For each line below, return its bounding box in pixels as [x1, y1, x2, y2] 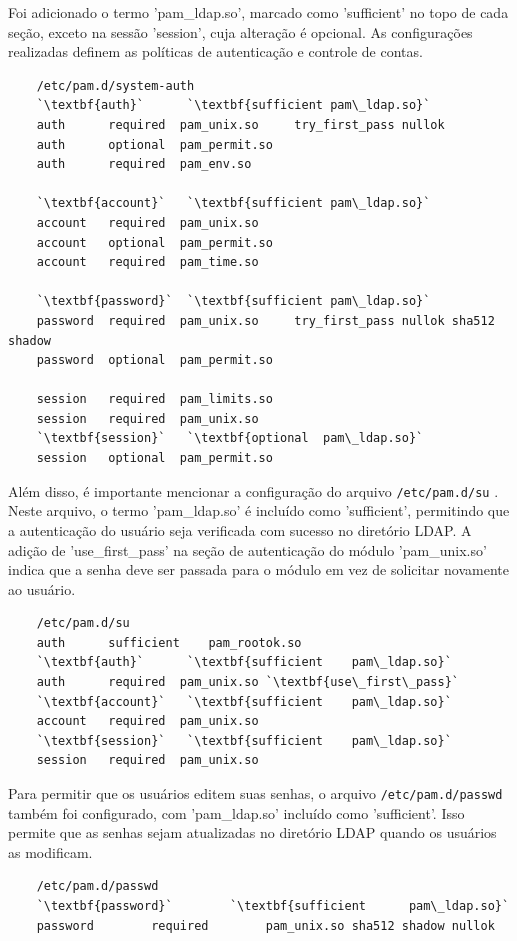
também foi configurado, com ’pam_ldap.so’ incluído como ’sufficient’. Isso [8, 802, 465, 823]
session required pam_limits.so [36, 392, 273, 407]
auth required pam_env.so [36, 157, 252, 172]
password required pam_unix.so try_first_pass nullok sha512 [36, 313, 495, 328]
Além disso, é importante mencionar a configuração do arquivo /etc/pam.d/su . [8, 480, 499, 501]
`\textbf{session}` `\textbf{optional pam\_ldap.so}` [36, 431, 424, 446]
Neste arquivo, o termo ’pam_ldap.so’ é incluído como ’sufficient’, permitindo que [8, 500, 510, 521]
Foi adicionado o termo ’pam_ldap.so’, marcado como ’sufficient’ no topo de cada [8, 2, 509, 22]
